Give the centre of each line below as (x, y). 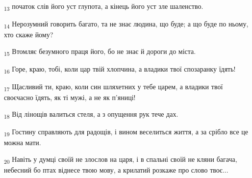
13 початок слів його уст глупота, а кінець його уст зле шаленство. (104, 7)
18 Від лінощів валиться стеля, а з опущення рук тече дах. (91, 114)
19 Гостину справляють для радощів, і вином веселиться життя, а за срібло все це (126, 132)
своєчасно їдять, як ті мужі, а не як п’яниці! (70, 97)
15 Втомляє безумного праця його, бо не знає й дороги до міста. (100, 51)
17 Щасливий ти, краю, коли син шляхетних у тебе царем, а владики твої (113, 87)
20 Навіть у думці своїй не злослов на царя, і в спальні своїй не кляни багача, (121, 159)
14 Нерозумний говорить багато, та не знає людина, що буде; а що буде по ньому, (126, 24)
